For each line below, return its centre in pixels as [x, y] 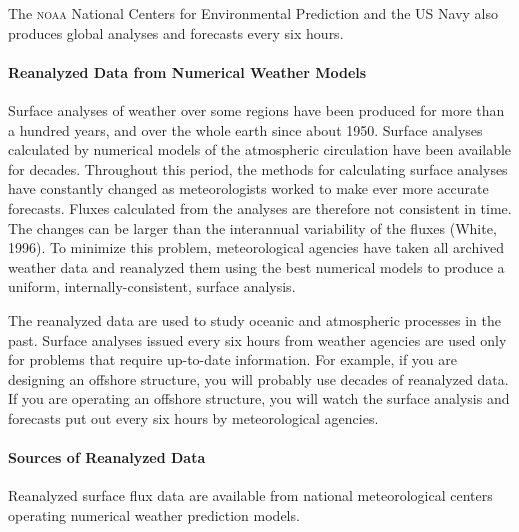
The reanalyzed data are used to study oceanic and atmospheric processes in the [254, 319]
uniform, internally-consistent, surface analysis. [152, 286]
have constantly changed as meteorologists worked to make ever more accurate [248, 188]
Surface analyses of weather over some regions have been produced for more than [256, 109]
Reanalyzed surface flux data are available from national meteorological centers [250, 495]
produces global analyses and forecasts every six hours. [176, 32]
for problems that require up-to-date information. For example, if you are [232, 359]
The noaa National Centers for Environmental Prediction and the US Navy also [253, 13]
